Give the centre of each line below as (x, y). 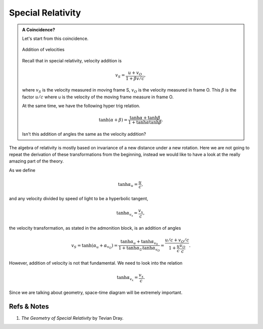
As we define (22, 170)
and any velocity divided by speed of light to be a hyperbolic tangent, (79, 198)
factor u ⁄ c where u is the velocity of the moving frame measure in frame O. (98, 97)
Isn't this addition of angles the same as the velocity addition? (84, 134)
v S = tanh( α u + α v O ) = (94, 246)
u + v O (135, 73)
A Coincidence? (39, 30)
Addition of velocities (43, 50)
